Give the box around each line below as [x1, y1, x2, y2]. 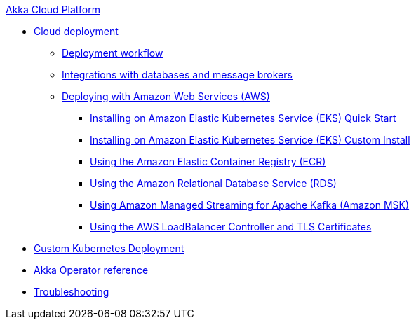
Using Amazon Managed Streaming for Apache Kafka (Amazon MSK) [90, 199, 410, 211]
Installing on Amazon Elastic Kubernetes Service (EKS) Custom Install [90, 134, 410, 146]
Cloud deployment [34, 25, 119, 37]
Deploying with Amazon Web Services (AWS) [62, 90, 270, 102]
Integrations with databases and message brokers [62, 69, 293, 81]
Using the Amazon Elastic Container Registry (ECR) [90, 155, 326, 167]
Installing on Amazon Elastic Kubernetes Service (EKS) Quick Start [90, 112, 396, 124]
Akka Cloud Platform [6, 4, 100, 15]
